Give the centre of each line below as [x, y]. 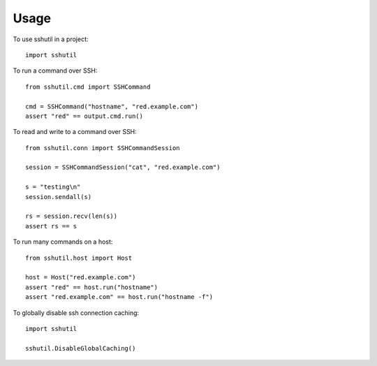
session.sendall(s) [59, 197]
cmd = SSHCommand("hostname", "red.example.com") [112, 106]
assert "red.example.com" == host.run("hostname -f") [119, 297]
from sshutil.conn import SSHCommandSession [103, 148]
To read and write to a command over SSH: [75, 132]
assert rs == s [51, 226]
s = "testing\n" [53, 187]
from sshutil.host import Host [79, 258]
